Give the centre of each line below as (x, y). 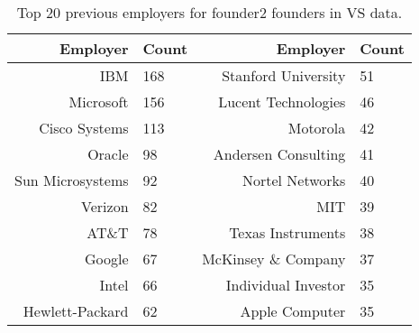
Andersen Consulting (279, 154)
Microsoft (99, 102)
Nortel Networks (294, 180)
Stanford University (284, 75)
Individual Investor (286, 285)
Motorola (317, 128)
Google (106, 259)
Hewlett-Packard (76, 311)
